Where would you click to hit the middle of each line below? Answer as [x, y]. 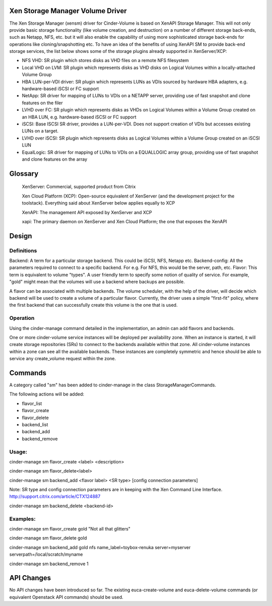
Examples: [22, 519]
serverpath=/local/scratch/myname [46, 555]
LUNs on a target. [40, 131]
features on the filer [42, 103]
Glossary [24, 174]
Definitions [23, 250]
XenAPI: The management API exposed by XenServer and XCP [87, 212]
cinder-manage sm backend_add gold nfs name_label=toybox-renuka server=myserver [100, 547]
